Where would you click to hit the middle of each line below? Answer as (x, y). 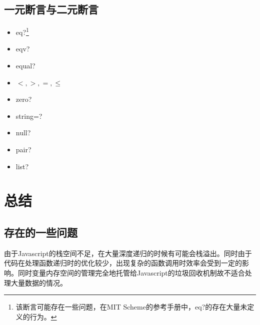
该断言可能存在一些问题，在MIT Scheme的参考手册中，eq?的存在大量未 (131, 307)
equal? (25, 66)
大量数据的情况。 (39, 282)
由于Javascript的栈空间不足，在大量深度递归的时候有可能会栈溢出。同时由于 (128, 253)
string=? (29, 116)
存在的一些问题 (41, 232)
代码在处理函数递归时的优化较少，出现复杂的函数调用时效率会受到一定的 (123, 263)
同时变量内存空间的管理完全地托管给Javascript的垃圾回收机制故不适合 (131, 272)
